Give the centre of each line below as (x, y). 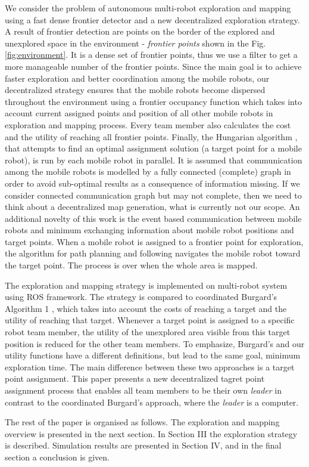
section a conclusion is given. (57, 457)
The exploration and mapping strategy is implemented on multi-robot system (146, 285)
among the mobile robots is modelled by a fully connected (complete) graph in (148, 171)
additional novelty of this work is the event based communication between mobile (153, 218)
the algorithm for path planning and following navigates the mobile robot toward (153, 253)
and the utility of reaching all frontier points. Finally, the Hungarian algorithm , (151, 136)
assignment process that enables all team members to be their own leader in (143, 390)
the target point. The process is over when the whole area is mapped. (131, 265)
